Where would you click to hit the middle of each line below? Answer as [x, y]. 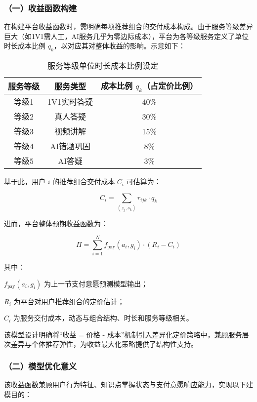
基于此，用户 [25, 181]
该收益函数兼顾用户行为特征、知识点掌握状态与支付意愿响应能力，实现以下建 [128, 384]
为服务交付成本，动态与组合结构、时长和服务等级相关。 [103, 318]
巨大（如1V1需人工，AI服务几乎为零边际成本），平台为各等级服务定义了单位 [127, 36]
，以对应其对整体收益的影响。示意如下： [119, 46]
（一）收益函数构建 [41, 8]
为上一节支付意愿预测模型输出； [96, 283]
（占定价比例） [170, 86]
